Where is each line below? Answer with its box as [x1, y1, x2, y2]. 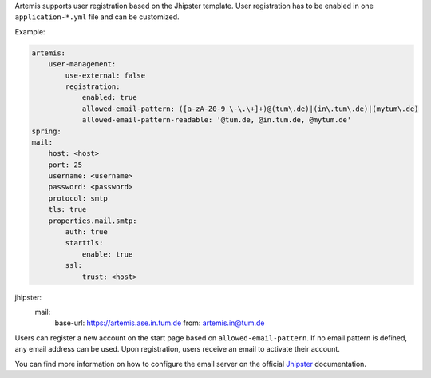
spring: [31, 126, 61, 136]
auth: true [65, 228, 108, 237]
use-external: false [65, 70, 146, 80]
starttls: [65, 238, 104, 248]
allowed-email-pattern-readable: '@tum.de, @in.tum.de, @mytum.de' [81, 116, 352, 125]
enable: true [81, 249, 133, 259]
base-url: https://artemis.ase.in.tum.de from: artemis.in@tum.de [54, 318, 265, 328]
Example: [14, 26, 45, 36]
